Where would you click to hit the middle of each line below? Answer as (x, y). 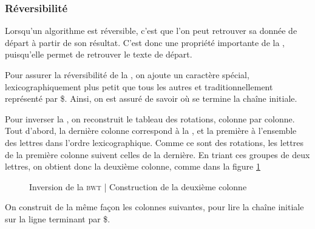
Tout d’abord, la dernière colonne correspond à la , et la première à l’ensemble (151, 131)
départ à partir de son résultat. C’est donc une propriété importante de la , (145, 42)
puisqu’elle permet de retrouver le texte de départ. (99, 54)
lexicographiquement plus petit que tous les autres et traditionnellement (139, 86)
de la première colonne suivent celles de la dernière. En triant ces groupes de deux (157, 154)
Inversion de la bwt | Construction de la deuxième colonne (138, 186)
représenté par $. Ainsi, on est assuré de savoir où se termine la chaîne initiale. (151, 98)
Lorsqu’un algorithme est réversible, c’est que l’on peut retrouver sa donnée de (151, 31)
